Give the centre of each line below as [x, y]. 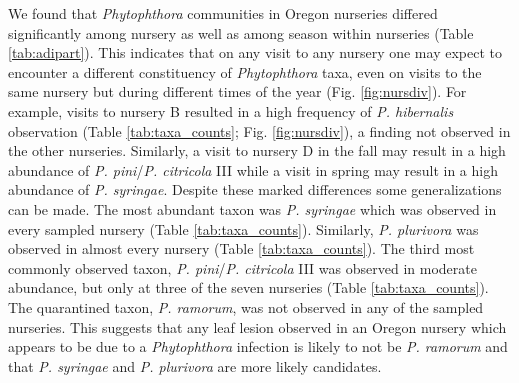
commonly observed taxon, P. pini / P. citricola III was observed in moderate [242, 267]
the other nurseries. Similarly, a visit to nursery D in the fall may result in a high [257, 150]
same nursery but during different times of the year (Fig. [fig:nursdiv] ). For [237, 91]
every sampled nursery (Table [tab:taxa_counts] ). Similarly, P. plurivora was [243, 228]
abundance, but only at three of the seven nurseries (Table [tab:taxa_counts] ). [248, 287]
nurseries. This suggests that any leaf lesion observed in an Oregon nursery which [257, 326]
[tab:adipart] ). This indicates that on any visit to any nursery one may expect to [255, 52]
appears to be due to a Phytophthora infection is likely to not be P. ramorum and [258, 346]
